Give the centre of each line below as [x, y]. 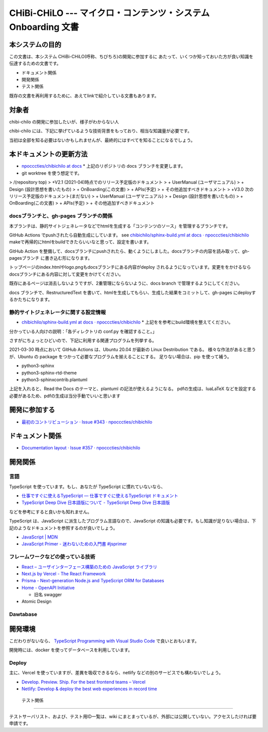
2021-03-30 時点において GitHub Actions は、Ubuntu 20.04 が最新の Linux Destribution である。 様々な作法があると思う [133, 350]
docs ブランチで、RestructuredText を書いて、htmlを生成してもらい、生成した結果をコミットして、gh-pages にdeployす [133, 292]
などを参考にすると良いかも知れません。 [50, 512]
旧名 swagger [48, 595]
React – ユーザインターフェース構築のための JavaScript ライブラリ [89, 567]
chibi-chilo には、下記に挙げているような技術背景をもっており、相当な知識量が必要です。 [100, 131]
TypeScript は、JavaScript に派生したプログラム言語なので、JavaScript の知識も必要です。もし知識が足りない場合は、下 [133, 521]
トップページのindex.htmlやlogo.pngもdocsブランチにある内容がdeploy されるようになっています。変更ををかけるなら [130, 267]
